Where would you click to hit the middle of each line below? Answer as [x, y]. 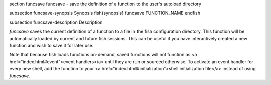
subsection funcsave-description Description [56, 22]
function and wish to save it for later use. [51, 45]
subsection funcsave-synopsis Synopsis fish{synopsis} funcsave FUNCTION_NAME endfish [105, 13]
